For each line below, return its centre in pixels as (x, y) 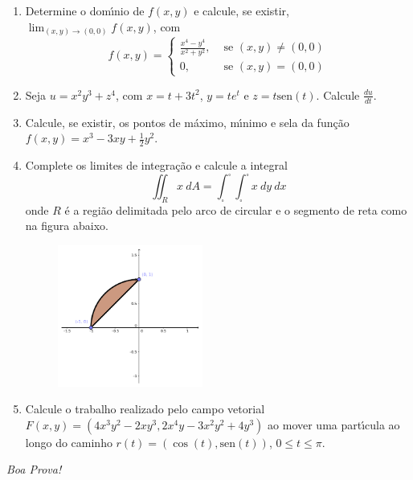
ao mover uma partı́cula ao (334, 424)
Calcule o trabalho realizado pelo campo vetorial (145, 409)
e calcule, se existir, (241, 10)
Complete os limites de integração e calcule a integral (156, 164)
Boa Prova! (34, 469)
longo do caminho (69, 442)
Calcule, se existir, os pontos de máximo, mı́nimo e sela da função (187, 122)
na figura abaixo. (67, 226)
